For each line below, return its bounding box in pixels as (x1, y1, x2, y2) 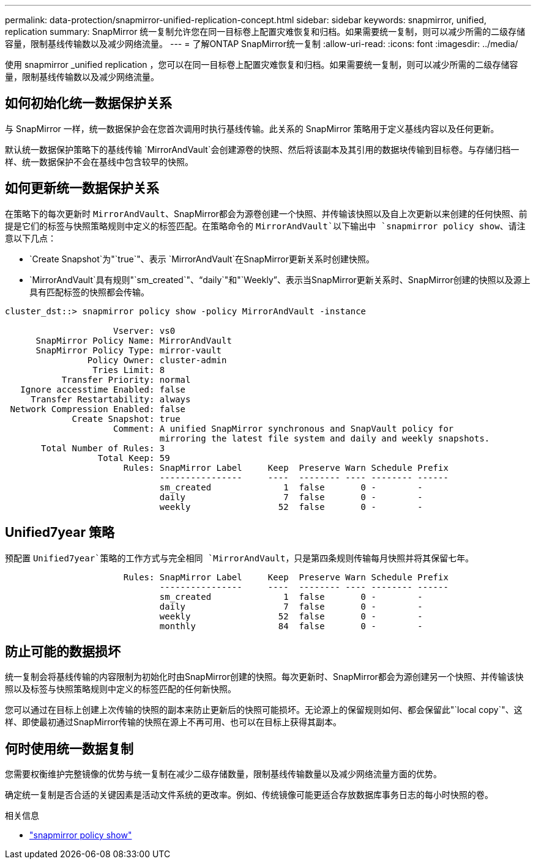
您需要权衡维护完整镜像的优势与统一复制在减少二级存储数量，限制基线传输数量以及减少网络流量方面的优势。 (5, 769, 442, 780)
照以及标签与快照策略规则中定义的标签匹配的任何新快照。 (5, 684, 236, 695)
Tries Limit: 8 (92, 364, 165, 375)
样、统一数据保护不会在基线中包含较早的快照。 (5, 156, 193, 167)
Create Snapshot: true (72, 413, 181, 424)
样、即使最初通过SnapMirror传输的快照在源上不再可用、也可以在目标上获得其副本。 (5, 717, 341, 728)
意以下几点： (5, 232, 56, 243)
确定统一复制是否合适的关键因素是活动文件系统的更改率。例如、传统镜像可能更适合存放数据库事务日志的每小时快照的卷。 (5, 789, 493, 800)
